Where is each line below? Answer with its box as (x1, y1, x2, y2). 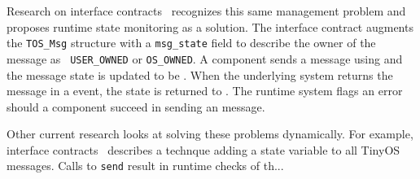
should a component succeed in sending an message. (7, 98, 265, 115)
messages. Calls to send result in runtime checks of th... (7, 157, 284, 174)
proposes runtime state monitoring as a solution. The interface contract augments (7, 18, 413, 35)
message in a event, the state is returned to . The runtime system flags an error (7, 82, 403, 99)
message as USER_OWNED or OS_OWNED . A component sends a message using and (7, 50, 403, 67)
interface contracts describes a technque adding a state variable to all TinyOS (7, 141, 400, 158)
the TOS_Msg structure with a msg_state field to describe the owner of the (7, 34, 376, 51)
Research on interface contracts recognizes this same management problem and (7, 2, 406, 19)
